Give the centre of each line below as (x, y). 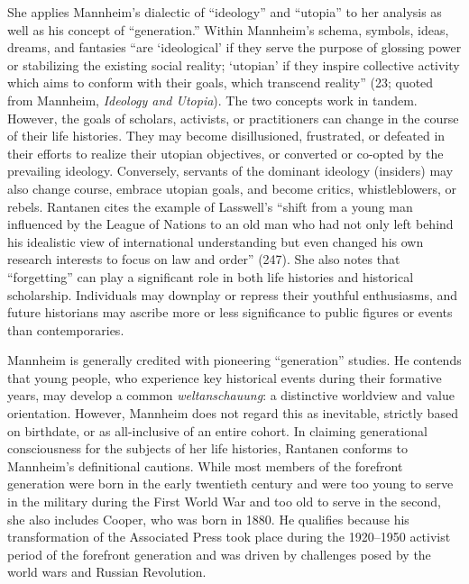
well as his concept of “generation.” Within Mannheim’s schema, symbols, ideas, (228, 29)
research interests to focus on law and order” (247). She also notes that (204, 259)
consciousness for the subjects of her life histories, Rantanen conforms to (207, 448)
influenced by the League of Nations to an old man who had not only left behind (230, 224)
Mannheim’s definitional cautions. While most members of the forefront (205, 465)
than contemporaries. (66, 329)
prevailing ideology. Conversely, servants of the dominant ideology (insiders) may (230, 171)
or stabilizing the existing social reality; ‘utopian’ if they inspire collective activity (234, 64)
